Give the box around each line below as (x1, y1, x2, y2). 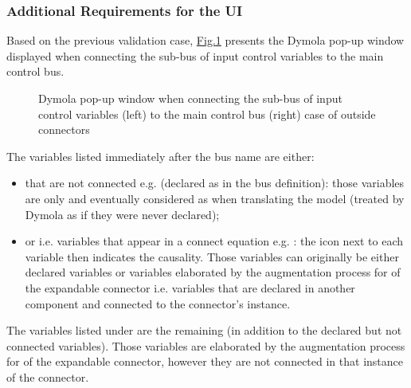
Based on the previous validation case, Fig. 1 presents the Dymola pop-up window (6, 32, 405, 49)
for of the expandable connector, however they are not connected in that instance (6, 353, 404, 370)
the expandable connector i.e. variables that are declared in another (25, 279, 355, 296)
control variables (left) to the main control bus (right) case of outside (38, 105, 376, 122)
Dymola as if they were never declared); (25, 206, 220, 222)
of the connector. (6, 368, 89, 385)
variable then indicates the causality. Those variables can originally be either (25, 248, 399, 265)
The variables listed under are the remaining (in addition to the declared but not (6, 322, 402, 339)
